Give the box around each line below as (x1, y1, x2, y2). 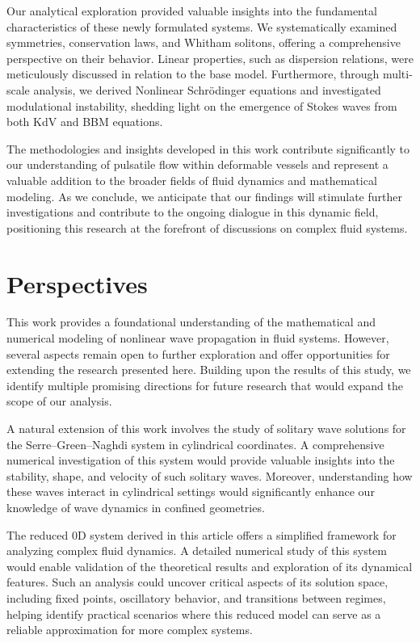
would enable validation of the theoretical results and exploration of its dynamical (6, 557, 413, 574)
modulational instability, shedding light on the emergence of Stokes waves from (6, 97, 397, 114)
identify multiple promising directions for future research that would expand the (6, 376, 403, 393)
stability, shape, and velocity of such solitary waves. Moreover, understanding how (6, 467, 413, 484)
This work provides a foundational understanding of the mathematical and (6, 313, 376, 330)
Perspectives (6, 267, 148, 300)
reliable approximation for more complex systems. (6, 621, 253, 638)
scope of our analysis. (6, 393, 112, 410)
